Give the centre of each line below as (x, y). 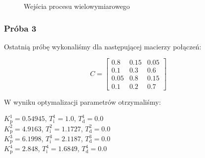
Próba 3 (20, 28)
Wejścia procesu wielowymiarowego (77, 6)
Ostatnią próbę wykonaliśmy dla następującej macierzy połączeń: (103, 46)
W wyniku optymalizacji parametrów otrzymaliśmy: (82, 101)
